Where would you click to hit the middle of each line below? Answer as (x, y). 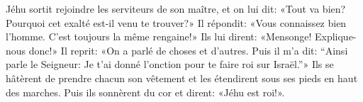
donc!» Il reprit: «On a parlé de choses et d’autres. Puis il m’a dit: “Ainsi (188, 50)
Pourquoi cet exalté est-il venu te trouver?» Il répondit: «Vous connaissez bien (176, 22)
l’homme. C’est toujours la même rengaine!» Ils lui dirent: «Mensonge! (159, 36)
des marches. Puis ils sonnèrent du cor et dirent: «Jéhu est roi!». (145, 92)
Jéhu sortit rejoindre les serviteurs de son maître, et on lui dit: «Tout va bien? (176, 8)
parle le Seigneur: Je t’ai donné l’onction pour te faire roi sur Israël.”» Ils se (170, 64)
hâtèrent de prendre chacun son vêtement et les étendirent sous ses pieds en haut (182, 78)
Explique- (335, 36)
